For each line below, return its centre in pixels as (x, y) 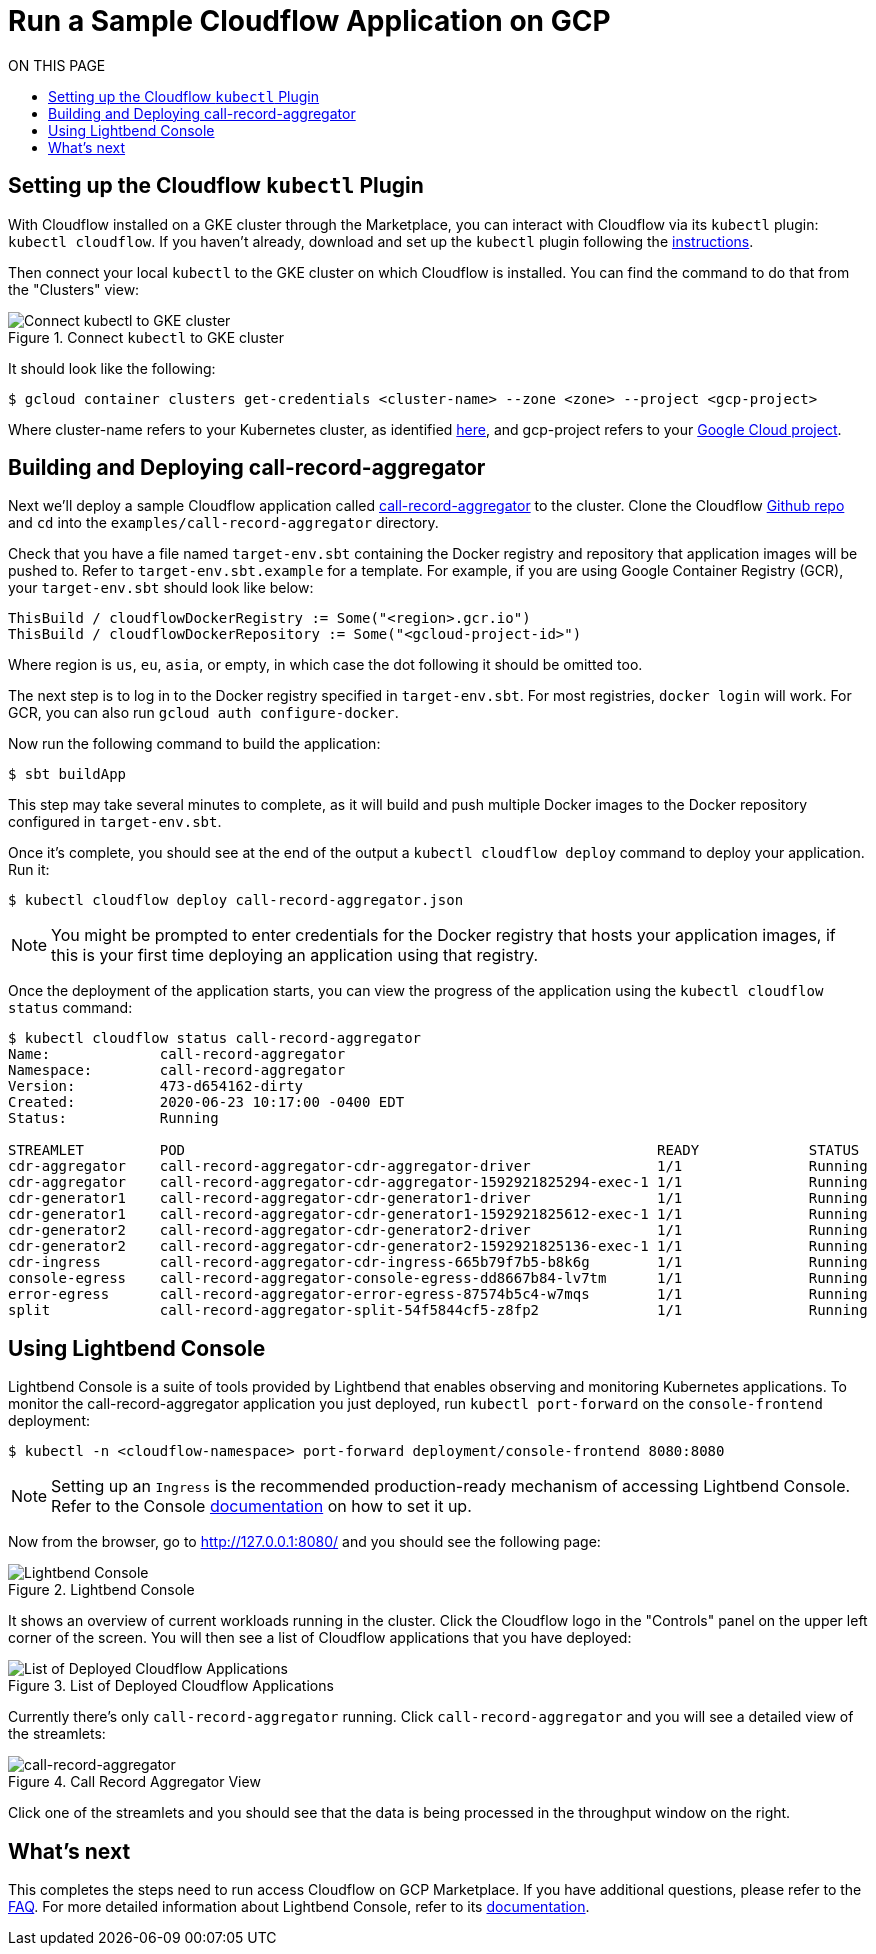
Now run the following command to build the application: (194, 744)
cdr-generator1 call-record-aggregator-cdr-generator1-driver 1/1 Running (438, 1198)
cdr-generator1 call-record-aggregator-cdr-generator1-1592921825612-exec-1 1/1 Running (438, 1214)
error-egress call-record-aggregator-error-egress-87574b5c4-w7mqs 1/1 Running (438, 1294)
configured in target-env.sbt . (115, 822)
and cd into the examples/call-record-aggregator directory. (223, 523)
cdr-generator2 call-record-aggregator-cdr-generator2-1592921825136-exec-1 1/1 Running (438, 1246)
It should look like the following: (112, 368)
